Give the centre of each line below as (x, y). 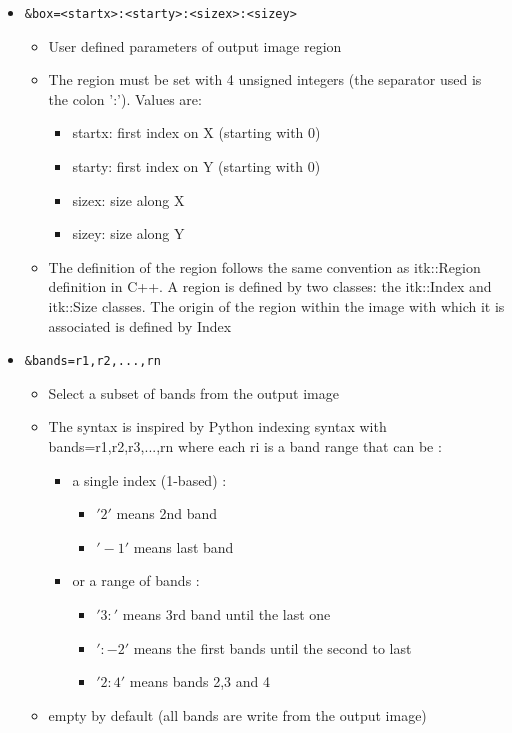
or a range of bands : (136, 580)
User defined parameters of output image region (195, 45)
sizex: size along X (128, 199)
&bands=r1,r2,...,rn (92, 361)
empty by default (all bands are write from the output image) (237, 714)
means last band (183, 546)
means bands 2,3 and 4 (199, 681)
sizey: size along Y (128, 233)
